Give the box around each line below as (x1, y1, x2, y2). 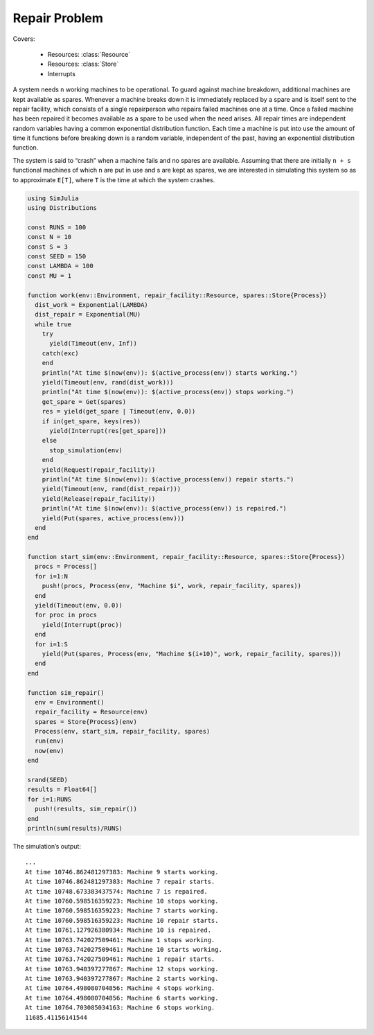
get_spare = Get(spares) (42, 398, 127, 405)
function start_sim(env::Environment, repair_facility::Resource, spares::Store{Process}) (27, 553, 346, 561)
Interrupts (47, 69, 76, 78)
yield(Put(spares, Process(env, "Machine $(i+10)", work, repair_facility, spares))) (42, 650, 342, 657)
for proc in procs (35, 611, 97, 619)
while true (35, 320, 72, 328)
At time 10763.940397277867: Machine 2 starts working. (25, 975, 219, 983)
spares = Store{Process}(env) (35, 718, 138, 725)
